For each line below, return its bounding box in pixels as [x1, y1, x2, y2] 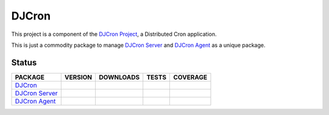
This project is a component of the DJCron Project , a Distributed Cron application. [11, 30, 217, 38]
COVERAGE [173, 73, 207, 82]
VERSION [64, 73, 93, 82]
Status [11, 57, 37, 68]
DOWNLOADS [98, 73, 140, 82]
